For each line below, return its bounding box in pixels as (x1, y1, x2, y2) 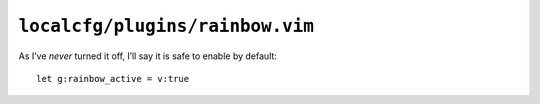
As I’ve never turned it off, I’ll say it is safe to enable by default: (18, 50, 277, 62)
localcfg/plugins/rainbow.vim (18, 15, 315, 37)
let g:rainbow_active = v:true (36, 73, 190, 84)
